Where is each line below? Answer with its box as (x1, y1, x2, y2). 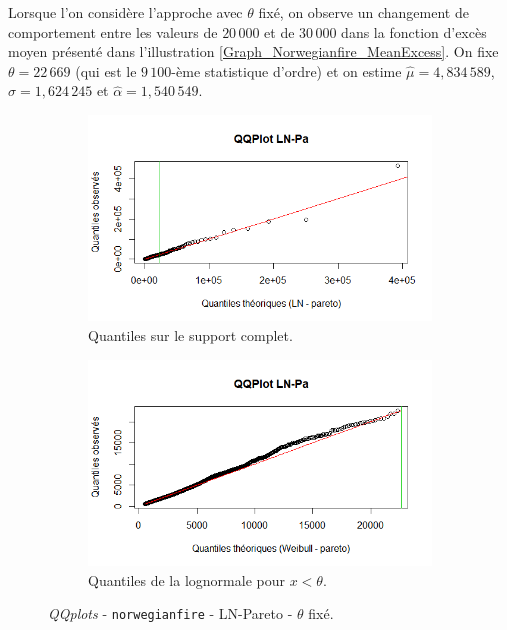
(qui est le (75, 60, 137, 81)
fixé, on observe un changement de (258, 2, 469, 22)
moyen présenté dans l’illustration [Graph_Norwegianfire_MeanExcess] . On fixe (8, 41, 499, 62)
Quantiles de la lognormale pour (88, 569, 285, 590)
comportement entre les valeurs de (8, 21, 218, 42)
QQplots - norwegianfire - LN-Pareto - (48, 603, 293, 624)
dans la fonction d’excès (341, 21, 487, 42)
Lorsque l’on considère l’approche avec (8, 2, 243, 22)
